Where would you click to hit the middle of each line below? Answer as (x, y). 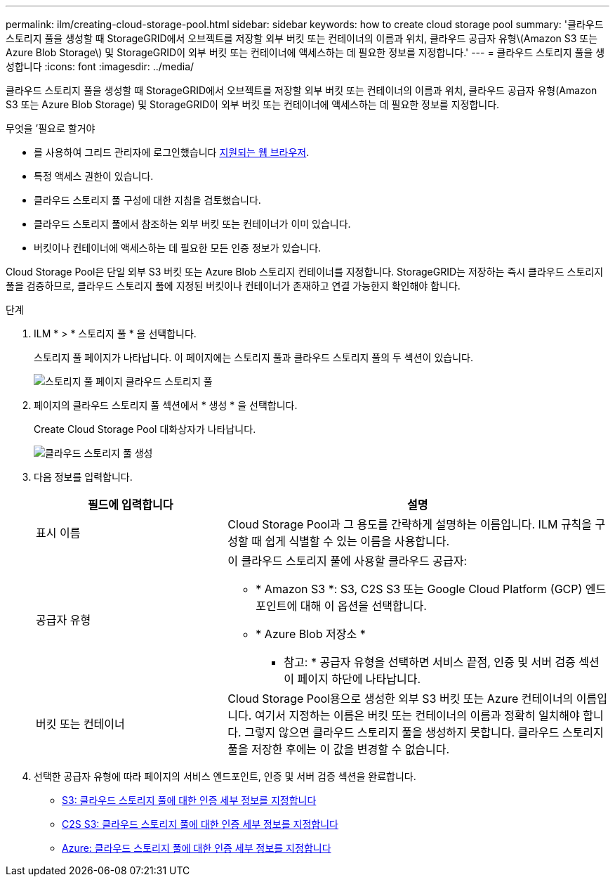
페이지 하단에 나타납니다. (359, 679)
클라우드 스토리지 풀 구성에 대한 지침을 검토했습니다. (147, 200)
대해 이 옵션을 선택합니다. (363, 606)
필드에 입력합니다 (130, 505)
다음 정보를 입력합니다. (83, 477)
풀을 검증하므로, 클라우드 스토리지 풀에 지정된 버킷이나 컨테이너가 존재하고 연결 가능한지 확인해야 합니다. (233, 286)
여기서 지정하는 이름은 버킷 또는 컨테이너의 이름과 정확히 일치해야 (417, 715)
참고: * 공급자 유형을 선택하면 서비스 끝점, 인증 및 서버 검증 (430, 662)
